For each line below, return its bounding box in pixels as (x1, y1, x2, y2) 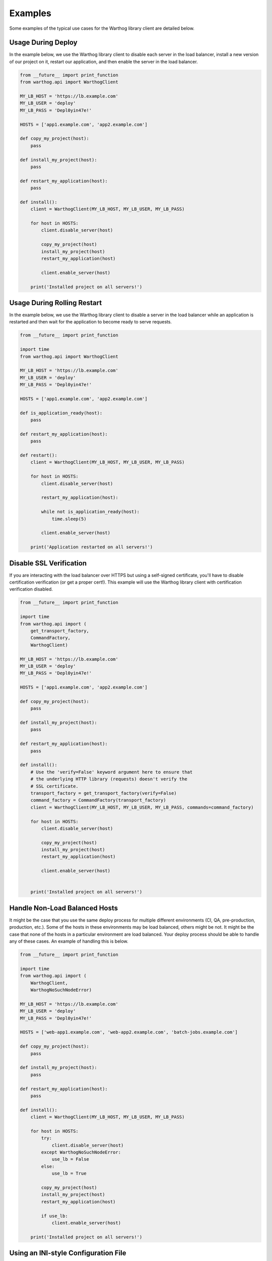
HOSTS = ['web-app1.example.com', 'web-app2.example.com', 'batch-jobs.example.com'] (20, 1029, 238, 1035)
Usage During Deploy (9, 38, 78, 47)
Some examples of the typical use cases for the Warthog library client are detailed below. (9, 25, 195, 31)
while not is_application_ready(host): (41, 509, 140, 514)
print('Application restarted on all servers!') (30, 544, 153, 550)
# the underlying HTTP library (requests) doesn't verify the (30, 776, 187, 782)
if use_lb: (41, 1213, 68, 1219)
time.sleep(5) (51, 516, 87, 522)
